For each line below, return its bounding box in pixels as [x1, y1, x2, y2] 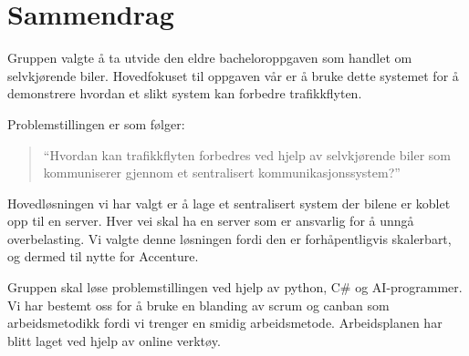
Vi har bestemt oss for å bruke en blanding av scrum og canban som [7, 295, 390, 314]
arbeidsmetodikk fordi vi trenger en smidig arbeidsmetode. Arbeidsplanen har [7, 313, 443, 332]
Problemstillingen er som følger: [7, 114, 185, 133]
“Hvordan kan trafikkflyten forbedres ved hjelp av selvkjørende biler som [43, 145, 451, 164]
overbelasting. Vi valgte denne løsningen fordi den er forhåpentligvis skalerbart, [7, 229, 452, 248]
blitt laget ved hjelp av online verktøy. [7, 331, 221, 350]
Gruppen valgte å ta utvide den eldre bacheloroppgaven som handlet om [7, 48, 412, 67]
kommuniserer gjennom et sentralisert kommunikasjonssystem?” [43, 163, 401, 182]
